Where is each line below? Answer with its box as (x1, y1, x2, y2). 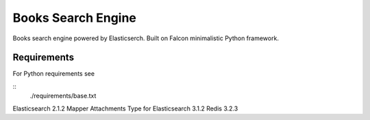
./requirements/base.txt (29, 92, 97, 100)
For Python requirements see (12, 70, 95, 78)
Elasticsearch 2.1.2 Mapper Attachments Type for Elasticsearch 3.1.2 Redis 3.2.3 (12, 104, 238, 112)
